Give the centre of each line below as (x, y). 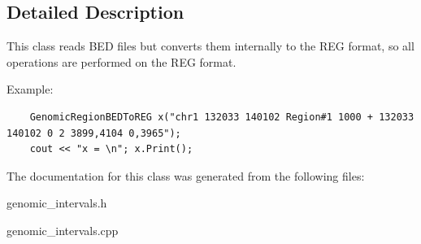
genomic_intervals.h (57, 203)
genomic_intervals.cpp (63, 230)
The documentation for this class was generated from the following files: (186, 175)
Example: (30, 89)
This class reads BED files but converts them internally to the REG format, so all (210, 46)
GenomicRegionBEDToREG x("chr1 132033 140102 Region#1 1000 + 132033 (222, 117)
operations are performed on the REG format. (122, 61)
